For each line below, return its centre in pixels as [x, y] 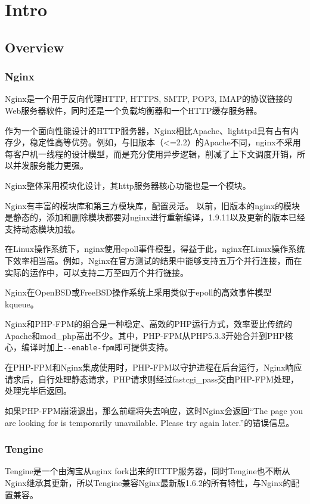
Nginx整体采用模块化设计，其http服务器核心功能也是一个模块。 [128, 185]
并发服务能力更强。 [50, 165]
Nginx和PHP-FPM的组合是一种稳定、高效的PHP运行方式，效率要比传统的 [148, 324]
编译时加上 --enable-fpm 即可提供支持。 [97, 347]
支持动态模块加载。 [42, 228]
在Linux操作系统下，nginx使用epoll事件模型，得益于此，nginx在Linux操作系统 [155, 249]
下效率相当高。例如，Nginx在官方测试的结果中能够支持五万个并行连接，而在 [154, 260]
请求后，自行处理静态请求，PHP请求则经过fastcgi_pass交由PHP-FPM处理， [152, 379]
